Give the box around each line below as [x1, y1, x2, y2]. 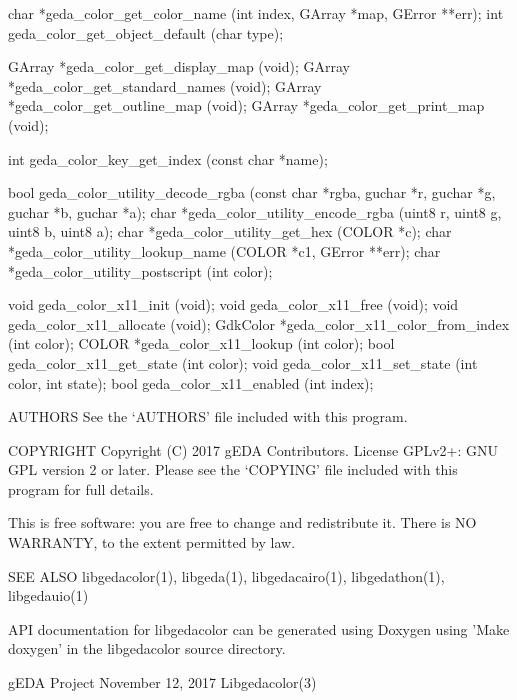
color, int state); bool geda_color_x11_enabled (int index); [8, 372, 374, 393]
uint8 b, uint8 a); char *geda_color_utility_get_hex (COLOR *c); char [8, 221, 452, 242]
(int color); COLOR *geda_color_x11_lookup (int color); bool [8, 333, 395, 354]
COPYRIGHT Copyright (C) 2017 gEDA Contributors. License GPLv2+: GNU [8, 439, 498, 460]
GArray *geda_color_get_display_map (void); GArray [8, 56, 350, 77]
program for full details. [8, 478, 154, 499]
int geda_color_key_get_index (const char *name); [8, 148, 328, 169]
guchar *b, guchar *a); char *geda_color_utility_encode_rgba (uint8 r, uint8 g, [8, 201, 502, 222]
